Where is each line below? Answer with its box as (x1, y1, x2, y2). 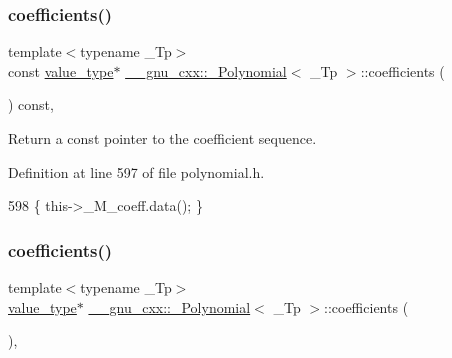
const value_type (8, 60, 114, 81)
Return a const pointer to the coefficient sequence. (8, 128, 317, 148)
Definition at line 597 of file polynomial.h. (8, 161, 265, 182)
